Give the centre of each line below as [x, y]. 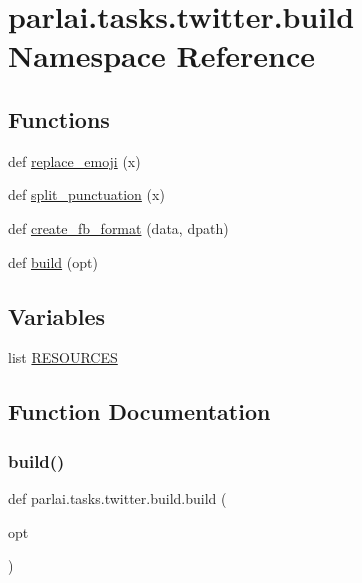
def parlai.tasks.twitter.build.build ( [117, 497]
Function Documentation [139, 411]
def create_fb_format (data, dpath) [118, 227]
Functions [59, 118]
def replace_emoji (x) [74, 160]
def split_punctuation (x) [86, 194]
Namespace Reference [161, 55]
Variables [57, 315]
